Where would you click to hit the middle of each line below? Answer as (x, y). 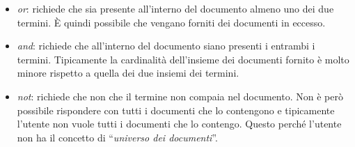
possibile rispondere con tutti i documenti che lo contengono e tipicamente (176, 110)
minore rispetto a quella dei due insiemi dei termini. (128, 73)
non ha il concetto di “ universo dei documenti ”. (117, 137)
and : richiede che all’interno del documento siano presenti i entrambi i (166, 46)
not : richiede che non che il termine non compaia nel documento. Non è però (180, 96)
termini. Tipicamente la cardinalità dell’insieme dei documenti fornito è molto (183, 59)
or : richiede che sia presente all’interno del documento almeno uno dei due (175, 8)
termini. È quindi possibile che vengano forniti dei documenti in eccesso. (171, 22)
